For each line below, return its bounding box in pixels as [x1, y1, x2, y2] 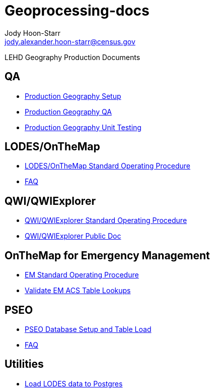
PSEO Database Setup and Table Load [25, 324, 152, 333]
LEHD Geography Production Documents [5, 52, 140, 62]
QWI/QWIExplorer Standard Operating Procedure [25, 216, 187, 225]
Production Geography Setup [25, 91, 121, 100]
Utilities [5, 358, 44, 371]
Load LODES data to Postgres [25, 379, 123, 388]
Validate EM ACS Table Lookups [25, 286, 131, 295]
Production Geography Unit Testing [25, 123, 141, 132]
